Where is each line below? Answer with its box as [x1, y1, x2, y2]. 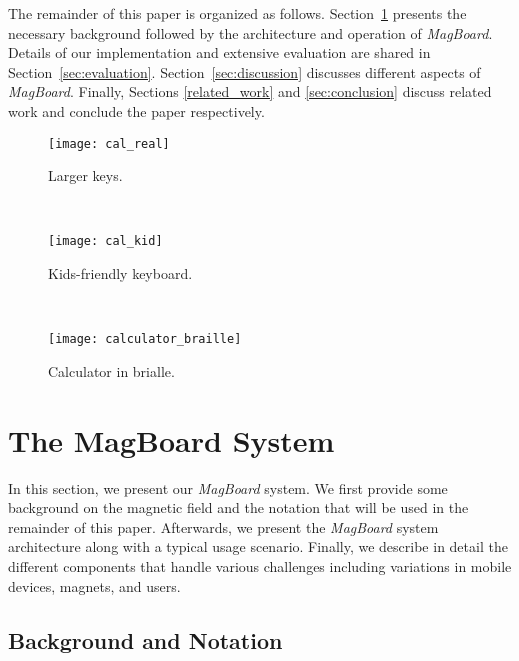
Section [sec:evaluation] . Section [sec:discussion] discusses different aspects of [8, 61, 481, 82]
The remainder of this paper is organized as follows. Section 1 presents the [8, 3, 467, 23]
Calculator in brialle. [48, 360, 175, 381]
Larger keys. [48, 165, 123, 186]
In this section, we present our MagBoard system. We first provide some [8, 477, 448, 498]
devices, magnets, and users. [8, 575, 181, 596]
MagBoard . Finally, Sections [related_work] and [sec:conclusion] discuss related [8, 81, 492, 102]
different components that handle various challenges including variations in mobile [8, 556, 512, 576]
